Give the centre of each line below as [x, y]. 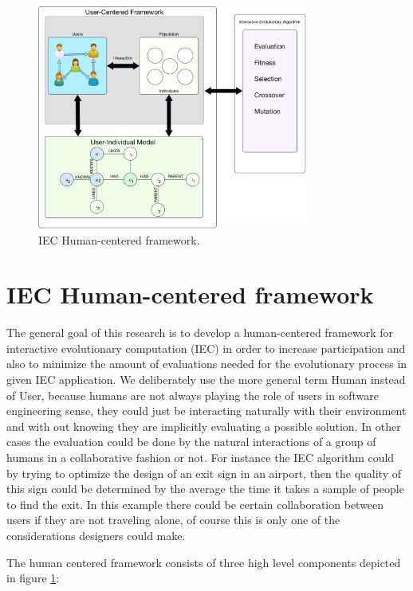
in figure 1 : [33, 578]
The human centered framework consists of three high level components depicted [204, 562]
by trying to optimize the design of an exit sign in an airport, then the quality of [204, 473]
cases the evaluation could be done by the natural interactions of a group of [191, 442]
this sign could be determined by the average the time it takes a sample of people [205, 489]
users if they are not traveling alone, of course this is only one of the [173, 520]
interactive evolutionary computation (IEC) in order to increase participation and [206, 348]
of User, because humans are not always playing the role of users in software [193, 395]
